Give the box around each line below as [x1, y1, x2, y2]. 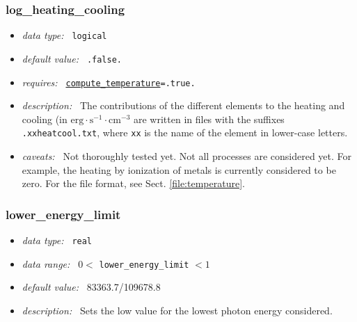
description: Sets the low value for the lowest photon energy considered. [22, 303, 333, 317]
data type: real [22, 233, 93, 248]
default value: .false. [22, 51, 122, 65]
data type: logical [22, 28, 107, 42]
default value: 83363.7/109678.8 [22, 280, 161, 294]
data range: [22, 256, 70, 271]
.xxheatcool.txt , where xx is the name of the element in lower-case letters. [22, 125, 348, 140]
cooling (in [22, 111, 68, 126]
